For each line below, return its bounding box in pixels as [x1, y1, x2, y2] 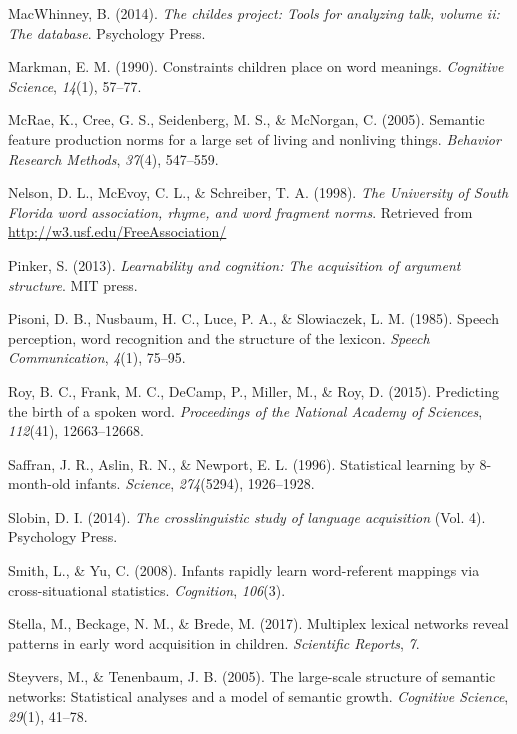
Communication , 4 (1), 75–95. [8, 347, 186, 368]
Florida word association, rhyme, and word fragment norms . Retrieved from [8, 201, 473, 222]
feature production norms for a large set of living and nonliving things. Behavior [8, 128, 501, 149]
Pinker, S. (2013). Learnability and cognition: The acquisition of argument [8, 254, 461, 275]
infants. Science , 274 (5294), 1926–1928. [75, 473, 315, 494]
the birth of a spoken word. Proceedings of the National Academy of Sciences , [8, 400, 483, 421]
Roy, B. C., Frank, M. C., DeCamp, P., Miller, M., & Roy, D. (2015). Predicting [8, 380, 499, 401]
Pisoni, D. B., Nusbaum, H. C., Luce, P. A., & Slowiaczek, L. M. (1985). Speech [8, 308, 499, 329]
